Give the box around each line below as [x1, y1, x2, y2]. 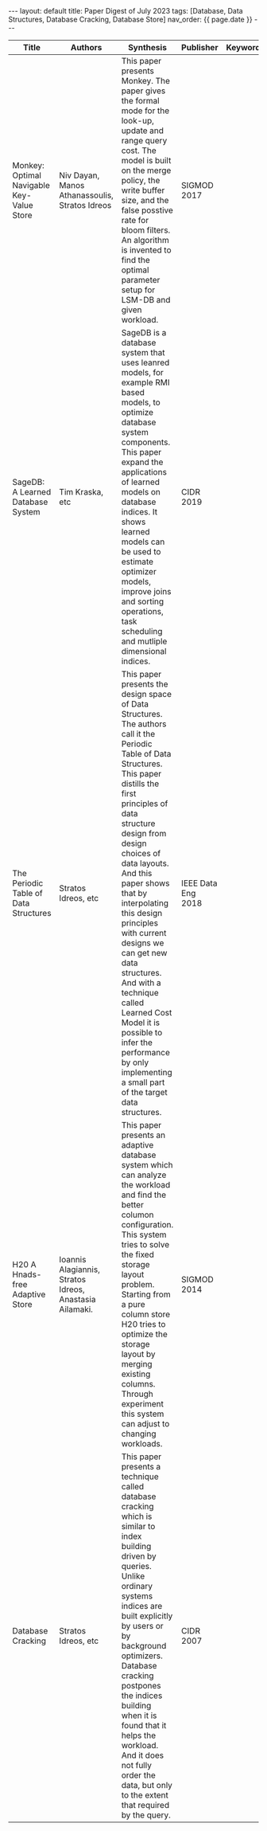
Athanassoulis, [59, 190, 114, 201]
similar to [121, 1521, 156, 1532]
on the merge [121, 165, 172, 176]
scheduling [121, 626, 163, 636]
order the [121, 1770, 157, 1781]
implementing [121, 1067, 172, 1078]
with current [121, 928, 167, 938]
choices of [121, 848, 161, 859]
